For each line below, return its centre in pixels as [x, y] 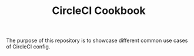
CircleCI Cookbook [99, 11]
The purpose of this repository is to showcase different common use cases [97, 41]
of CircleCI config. [28, 47]
